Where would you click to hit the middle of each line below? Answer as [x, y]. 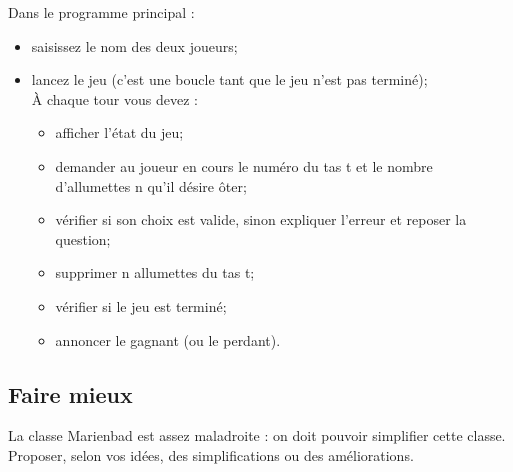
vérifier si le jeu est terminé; [141, 305]
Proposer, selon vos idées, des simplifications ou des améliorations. [211, 454]
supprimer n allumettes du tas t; [155, 272]
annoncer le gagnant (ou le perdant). [168, 339]
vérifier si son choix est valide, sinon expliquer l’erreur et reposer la [261, 219]
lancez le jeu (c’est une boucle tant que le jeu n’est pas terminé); [229, 79]
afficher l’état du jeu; [119, 132]
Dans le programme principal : [101, 12]
